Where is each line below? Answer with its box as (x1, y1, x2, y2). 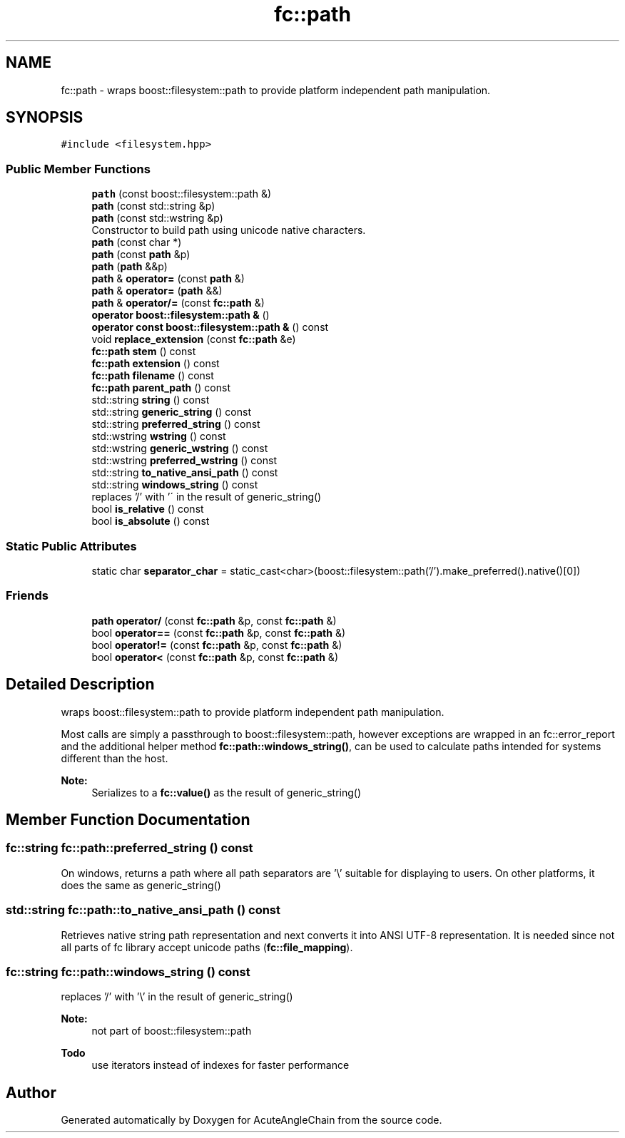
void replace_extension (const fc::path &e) (91, 333, 296, 346)
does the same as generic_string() (61, 878, 221, 891)
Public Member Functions (6, 161, 151, 176)
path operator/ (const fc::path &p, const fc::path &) (91, 614, 337, 627)
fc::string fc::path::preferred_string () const (6, 841, 253, 856)
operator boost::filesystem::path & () (91, 309, 270, 322)
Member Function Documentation (6, 810, 250, 829)
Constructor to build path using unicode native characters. (91, 224, 366, 237)
